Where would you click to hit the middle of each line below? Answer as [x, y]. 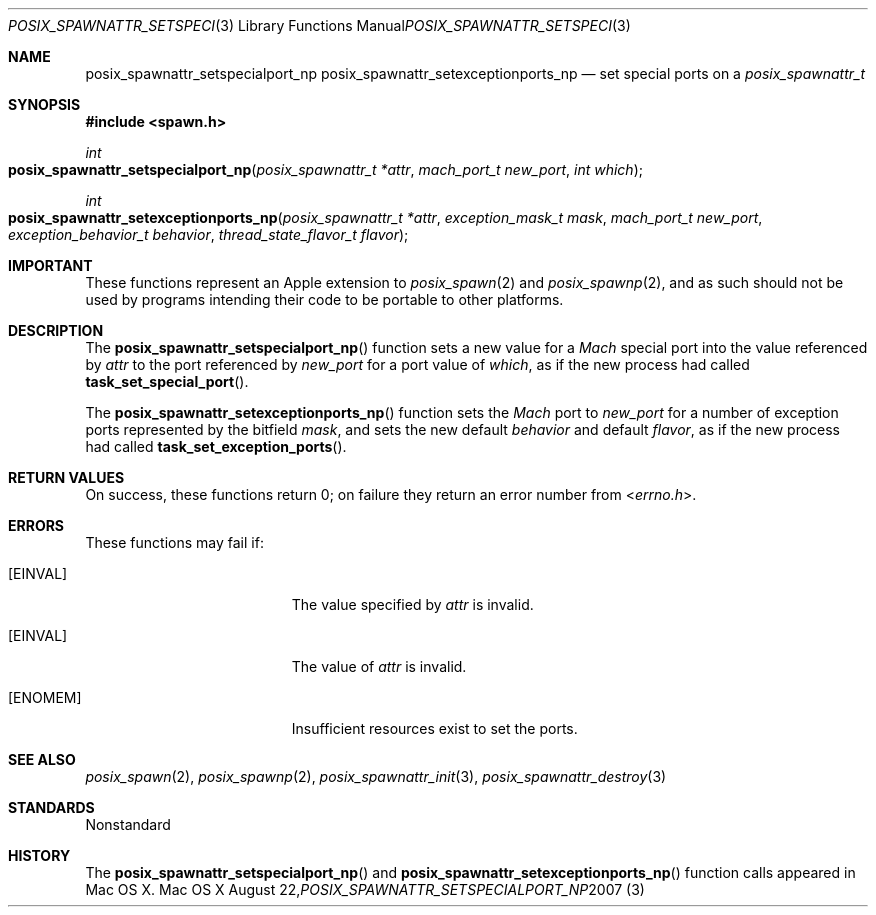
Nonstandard [128, 824]
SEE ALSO [42, 759]
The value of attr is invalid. [379, 666]
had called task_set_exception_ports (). [216, 446]
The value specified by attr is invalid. [412, 604]
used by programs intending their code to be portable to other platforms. [324, 299]
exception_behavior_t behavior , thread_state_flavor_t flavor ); [208, 234]
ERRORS [36, 525]
